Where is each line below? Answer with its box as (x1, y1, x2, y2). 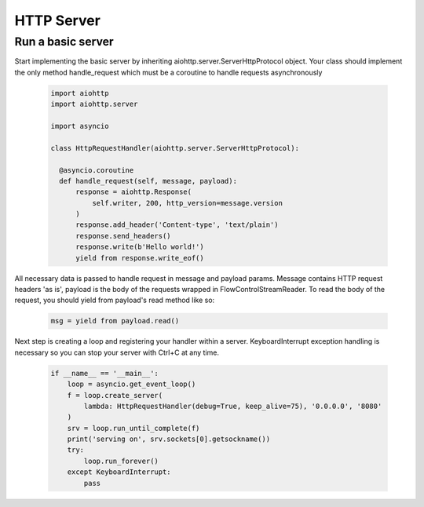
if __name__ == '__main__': (50, 369, 159, 378)
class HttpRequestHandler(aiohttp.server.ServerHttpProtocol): (50, 144, 300, 152)
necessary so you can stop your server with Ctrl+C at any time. (14, 348, 220, 357)
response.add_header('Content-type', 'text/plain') (75, 221, 279, 229)
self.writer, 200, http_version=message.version (91, 199, 283, 207)
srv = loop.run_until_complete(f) (67, 424, 200, 432)
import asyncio (50, 122, 109, 130)
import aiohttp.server (50, 100, 138, 109)
